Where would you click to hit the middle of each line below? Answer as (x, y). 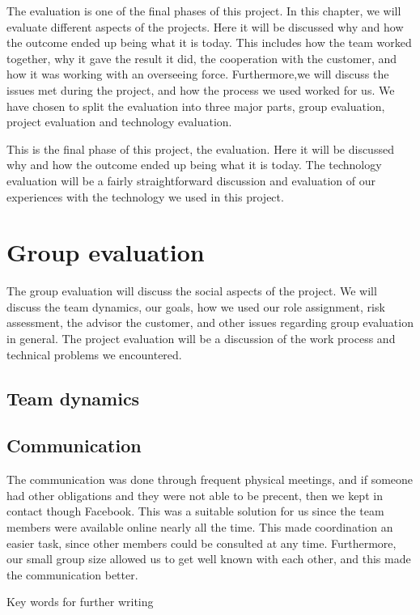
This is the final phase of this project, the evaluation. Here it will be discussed (200, 148)
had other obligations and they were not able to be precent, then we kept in (195, 495)
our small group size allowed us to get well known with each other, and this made (209, 559)
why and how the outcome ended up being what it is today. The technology (194, 165)
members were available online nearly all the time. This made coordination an (200, 526)
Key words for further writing (80, 602)
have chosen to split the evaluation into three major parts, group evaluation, (196, 106)
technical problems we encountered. (94, 354)
